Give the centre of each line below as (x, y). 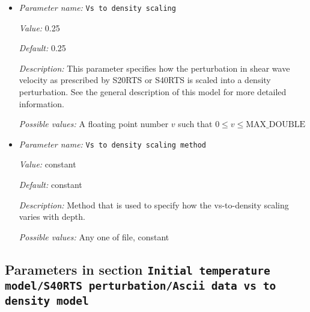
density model (47, 301)
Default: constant (50, 185)
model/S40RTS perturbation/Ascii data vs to (141, 285)
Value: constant (47, 164)
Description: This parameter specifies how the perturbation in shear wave (154, 68)
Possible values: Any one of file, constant (94, 236)
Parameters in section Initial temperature (138, 269)
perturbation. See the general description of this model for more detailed (153, 92)
